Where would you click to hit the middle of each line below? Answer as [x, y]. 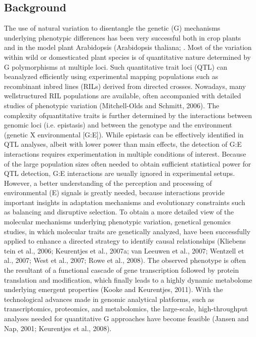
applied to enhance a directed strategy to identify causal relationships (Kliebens [125, 241]
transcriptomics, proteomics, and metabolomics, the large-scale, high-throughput [126, 309]
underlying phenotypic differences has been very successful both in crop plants [123, 37]
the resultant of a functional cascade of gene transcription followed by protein [122, 270]
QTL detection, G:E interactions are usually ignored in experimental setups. [120, 173]
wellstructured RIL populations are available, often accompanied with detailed [123, 96]
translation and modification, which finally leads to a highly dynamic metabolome [128, 279]
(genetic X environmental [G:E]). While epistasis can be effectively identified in [124, 134]
